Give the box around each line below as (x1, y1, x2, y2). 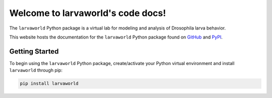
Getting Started (9, 47, 59, 55)
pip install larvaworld (20, 80, 79, 86)
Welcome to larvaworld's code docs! (9, 7, 166, 18)
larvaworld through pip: (9, 67, 63, 73)
